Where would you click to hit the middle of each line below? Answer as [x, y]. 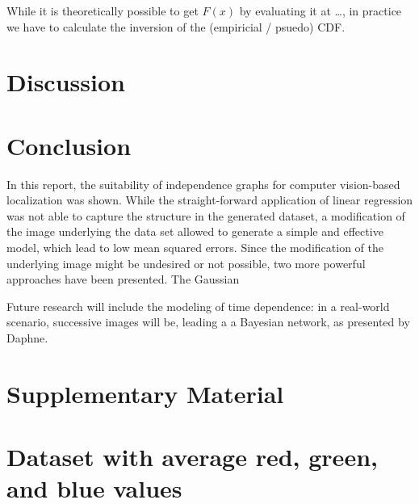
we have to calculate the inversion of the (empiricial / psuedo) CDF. [176, 26]
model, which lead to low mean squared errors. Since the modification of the [195, 248]
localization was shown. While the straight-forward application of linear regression [210, 200]
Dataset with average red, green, [192, 457]
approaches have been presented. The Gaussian [123, 279]
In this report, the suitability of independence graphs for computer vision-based [203, 184]
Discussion [66, 82]
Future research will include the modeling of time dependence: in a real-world [198, 306]
